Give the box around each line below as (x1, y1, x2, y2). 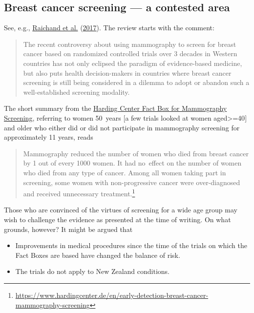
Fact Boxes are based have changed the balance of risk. (15, 250, 180, 260)
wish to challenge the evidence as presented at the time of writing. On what (4, 214, 231, 224)
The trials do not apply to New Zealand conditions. (15, 266, 170, 276)
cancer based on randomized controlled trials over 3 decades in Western (23, 48, 237, 59)
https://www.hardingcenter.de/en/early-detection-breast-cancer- (15, 290, 209, 300)
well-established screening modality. (23, 86, 130, 97)
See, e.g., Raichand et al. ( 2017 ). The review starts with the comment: (4, 22, 214, 33)
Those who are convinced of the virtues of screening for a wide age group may (4, 205, 237, 215)
